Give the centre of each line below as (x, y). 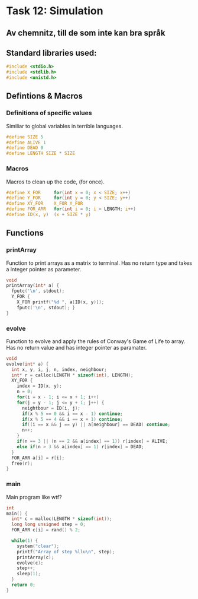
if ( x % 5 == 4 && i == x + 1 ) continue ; (72, 419)
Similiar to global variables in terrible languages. (64, 126)
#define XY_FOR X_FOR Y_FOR (45, 204)
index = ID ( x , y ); (39, 386)
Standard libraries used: (51, 53)
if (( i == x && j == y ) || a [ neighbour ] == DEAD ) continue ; (96, 425)
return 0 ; (23, 585)
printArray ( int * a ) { (33, 286)
